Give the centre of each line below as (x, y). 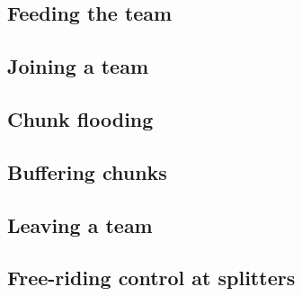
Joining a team (78, 66)
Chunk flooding (80, 118)
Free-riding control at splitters (151, 278)
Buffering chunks (87, 171)
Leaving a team (80, 224)
